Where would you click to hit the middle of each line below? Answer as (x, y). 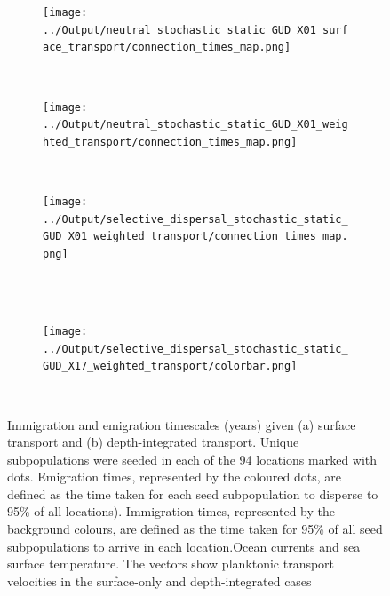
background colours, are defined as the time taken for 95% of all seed (195, 529)
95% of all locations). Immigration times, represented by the (171, 511)
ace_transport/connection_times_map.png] (167, 48)
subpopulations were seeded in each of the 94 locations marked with (192, 459)
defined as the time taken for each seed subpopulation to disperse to (193, 493)
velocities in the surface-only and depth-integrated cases (159, 580)
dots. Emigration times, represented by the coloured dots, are (174, 477)
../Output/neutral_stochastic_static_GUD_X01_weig (195, 125)
